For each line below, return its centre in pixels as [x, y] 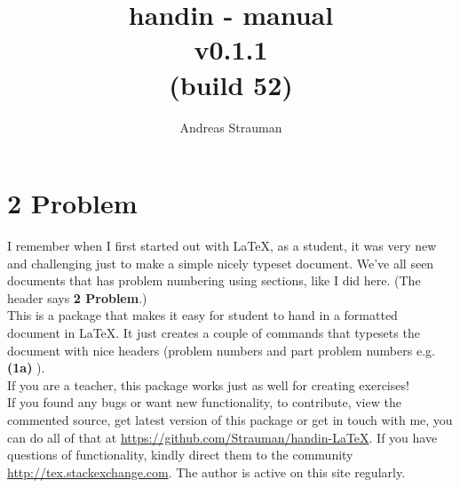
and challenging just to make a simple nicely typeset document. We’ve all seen [221, 263]
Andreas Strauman [231, 127]
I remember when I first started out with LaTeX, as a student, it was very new [222, 246]
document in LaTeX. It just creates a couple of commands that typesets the [214, 332]
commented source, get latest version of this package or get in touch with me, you [230, 419]
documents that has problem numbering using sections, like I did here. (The [214, 280]
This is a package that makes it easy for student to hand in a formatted [202, 315]
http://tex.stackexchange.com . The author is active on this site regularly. [206, 472]
